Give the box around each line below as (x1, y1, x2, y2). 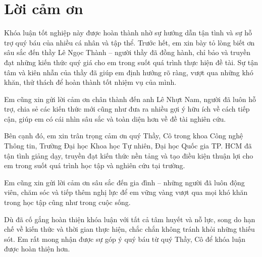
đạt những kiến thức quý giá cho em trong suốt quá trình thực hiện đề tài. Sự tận (4, 57, 258, 67)
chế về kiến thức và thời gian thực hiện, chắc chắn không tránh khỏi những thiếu (4, 224, 255, 234)
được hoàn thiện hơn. (4, 243, 70, 254)
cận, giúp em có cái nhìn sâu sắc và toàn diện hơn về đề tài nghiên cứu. (4, 113, 226, 124)
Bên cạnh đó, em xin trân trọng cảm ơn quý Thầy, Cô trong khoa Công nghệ (4, 130, 243, 141)
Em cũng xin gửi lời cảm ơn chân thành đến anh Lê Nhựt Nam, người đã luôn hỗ (4, 93, 256, 104)
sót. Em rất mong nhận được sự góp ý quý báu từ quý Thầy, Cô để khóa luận (4, 233, 245, 244)
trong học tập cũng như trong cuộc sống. (4, 197, 131, 208)
